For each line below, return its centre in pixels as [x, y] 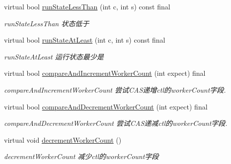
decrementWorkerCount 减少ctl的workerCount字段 [81, 156]
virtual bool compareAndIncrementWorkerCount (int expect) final [105, 73]
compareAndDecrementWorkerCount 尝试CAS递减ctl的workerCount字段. [116, 123]
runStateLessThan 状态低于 [47, 23]
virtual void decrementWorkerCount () [63, 139]
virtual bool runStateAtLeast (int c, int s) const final [85, 40]
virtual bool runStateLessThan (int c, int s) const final [87, 6]
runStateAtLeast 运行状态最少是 [54, 56]
